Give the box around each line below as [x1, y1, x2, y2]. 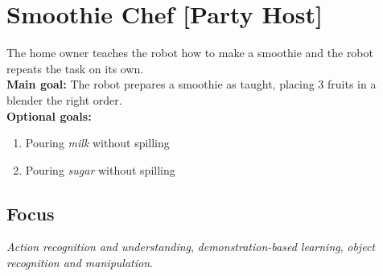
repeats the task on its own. [6, 60, 144, 76]
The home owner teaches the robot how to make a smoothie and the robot [6, 44, 373, 61]
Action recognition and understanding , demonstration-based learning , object [6, 238, 375, 255]
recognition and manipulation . [6, 254, 153, 271]
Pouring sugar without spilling [25, 161, 175, 178]
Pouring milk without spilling [25, 134, 170, 151]
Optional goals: [6, 107, 92, 124]
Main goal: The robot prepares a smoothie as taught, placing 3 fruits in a [6, 76, 377, 93]
